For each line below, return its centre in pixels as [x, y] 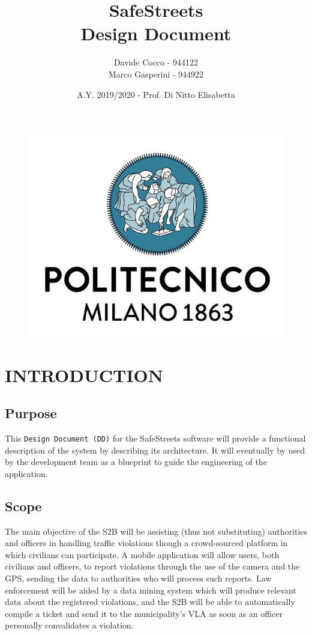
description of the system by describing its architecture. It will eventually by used [155, 450]
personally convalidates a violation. [69, 625]
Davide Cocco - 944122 [156, 62]
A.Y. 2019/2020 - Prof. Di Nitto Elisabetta [156, 94]
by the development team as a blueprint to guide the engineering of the [136, 462]
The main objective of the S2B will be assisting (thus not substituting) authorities [156, 531]
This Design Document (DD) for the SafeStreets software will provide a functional [155, 438]
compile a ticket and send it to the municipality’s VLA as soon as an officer [144, 613]
